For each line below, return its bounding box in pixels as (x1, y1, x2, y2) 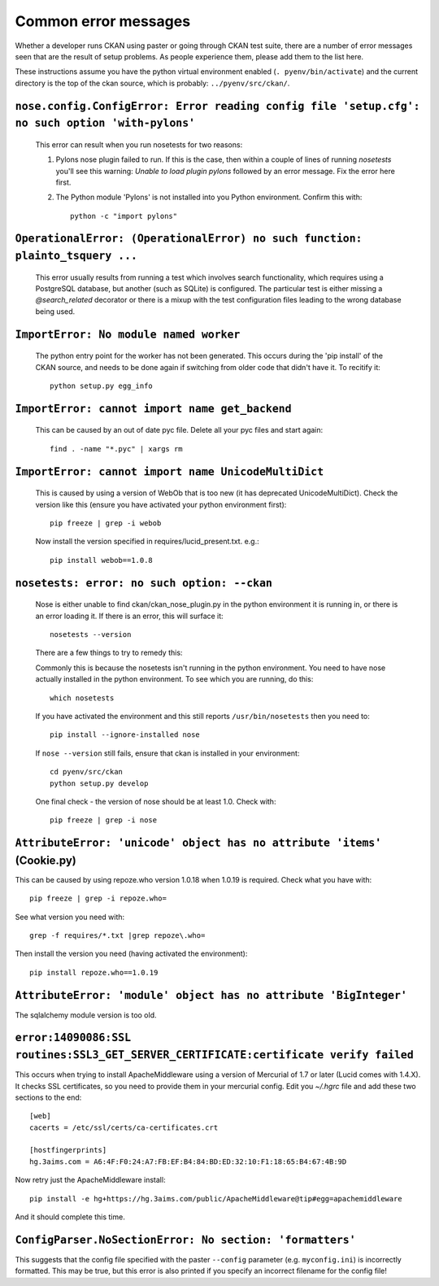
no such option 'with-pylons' (15, 116, 196, 130)
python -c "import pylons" (70, 211, 178, 220)
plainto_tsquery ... (15, 249, 138, 263)
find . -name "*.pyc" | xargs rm (50, 444, 183, 453)
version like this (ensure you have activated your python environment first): (35, 499, 287, 509)
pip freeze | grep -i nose (50, 816, 158, 825)
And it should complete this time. (15, 1212, 125, 1222)
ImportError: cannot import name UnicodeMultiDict (15, 464, 324, 478)
